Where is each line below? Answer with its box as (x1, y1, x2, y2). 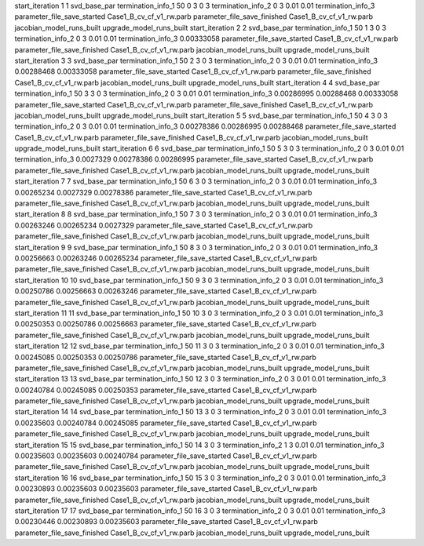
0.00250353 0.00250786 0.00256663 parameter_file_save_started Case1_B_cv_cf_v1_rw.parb (14, 319, 317, 329)
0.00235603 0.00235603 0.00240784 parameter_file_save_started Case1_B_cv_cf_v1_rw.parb (14, 451, 317, 460)
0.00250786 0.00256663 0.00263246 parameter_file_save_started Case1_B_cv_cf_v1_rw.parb (14, 286, 317, 296)
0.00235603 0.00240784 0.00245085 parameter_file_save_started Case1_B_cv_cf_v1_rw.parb (14, 418, 317, 428)
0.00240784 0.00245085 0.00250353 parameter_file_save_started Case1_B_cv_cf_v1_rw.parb (14, 385, 317, 395)
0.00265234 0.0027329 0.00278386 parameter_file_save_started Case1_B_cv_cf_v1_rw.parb (14, 187, 313, 197)
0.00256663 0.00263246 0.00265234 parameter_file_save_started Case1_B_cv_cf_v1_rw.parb (14, 253, 318, 263)
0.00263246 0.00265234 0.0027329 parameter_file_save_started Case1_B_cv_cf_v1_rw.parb (14, 220, 313, 230)
